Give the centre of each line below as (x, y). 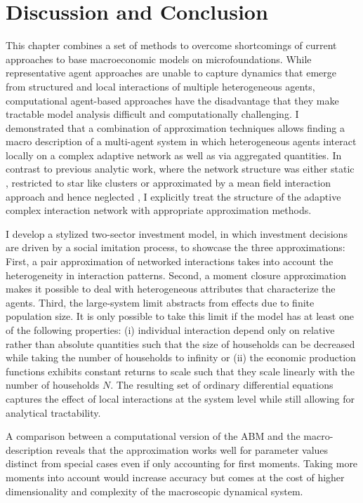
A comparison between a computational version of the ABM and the (153, 436)
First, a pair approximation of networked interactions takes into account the (170, 261)
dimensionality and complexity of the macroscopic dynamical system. (154, 491)
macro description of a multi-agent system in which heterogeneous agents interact (181, 141)
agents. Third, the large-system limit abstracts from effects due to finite (160, 302)
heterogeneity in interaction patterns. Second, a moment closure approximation (176, 275)
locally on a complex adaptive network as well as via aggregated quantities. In (174, 155)
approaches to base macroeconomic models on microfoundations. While (159, 59)
